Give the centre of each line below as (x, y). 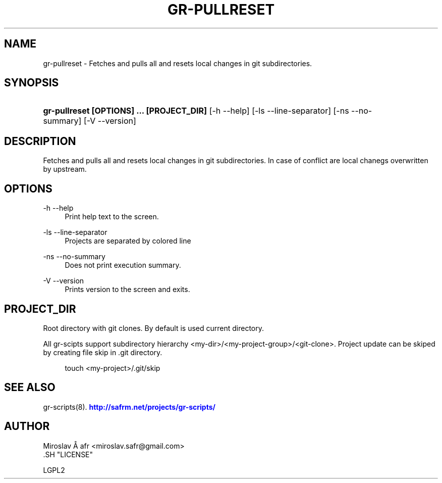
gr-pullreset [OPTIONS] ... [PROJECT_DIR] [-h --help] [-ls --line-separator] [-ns (196, 111)
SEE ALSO (30, 388)
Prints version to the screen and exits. (127, 289)
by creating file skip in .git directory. (103, 352)
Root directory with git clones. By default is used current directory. (154, 328)
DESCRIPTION (40, 141)
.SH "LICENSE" (68, 454)
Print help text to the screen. (112, 217)
